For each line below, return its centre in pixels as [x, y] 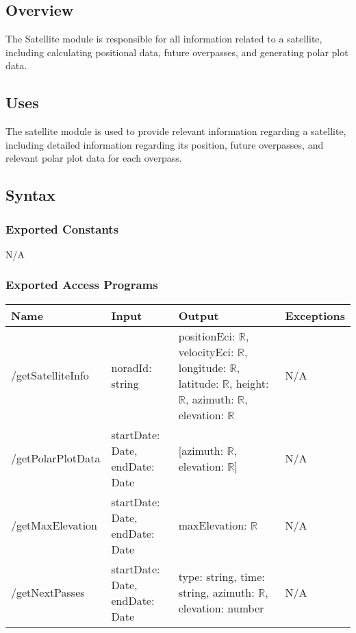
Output [199, 315]
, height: [249, 383]
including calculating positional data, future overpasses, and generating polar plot [177, 52]
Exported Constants [62, 228]
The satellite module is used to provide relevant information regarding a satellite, [176, 131]
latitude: [199, 383]
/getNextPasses [48, 593]
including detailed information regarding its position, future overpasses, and [165, 144]
